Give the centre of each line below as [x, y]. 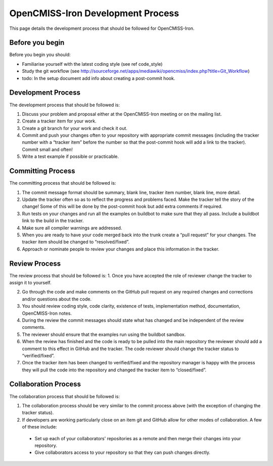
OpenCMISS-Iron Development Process [94, 13]
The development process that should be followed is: [65, 105]
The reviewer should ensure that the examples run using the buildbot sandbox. [104, 334]
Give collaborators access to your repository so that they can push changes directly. [123, 452]
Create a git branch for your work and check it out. [75, 128]
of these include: [40, 427]
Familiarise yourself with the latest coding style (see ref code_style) [92, 64]
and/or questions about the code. [57, 299]
